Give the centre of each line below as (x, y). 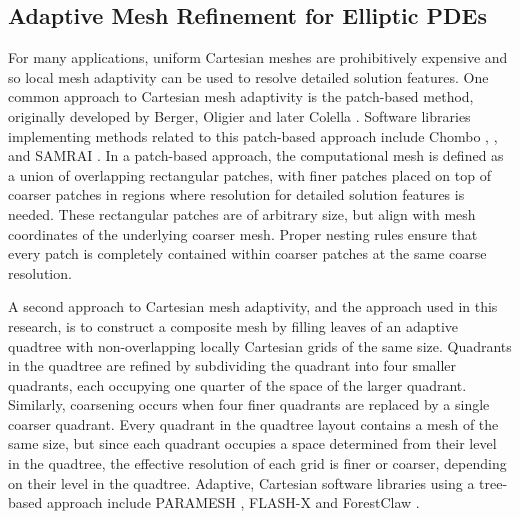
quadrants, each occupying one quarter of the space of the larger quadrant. (237, 384)
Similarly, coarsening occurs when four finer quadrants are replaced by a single (249, 404)
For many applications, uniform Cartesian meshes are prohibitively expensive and (258, 57)
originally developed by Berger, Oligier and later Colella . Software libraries (239, 115)
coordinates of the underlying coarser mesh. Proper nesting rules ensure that (243, 233)
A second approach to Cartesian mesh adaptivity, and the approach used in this (253, 306)
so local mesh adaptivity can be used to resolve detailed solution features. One (248, 76)
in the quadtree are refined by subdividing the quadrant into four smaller (232, 365)
